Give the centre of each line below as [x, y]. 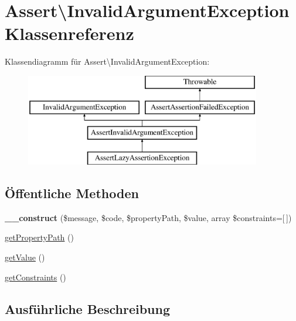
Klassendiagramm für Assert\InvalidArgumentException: [107, 61]
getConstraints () [35, 277]
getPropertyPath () [39, 237]
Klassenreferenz [69, 33]
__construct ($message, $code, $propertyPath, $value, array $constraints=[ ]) [148, 217]
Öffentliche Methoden [72, 193]
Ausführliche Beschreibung [87, 308]
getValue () [25, 257]
